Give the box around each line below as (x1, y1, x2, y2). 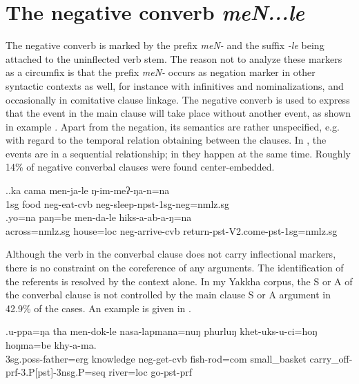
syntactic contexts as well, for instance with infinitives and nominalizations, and (6, 78, 344, 93)
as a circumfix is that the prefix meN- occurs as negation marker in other (6, 65, 316, 79)
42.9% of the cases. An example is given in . (6, 300, 191, 315)
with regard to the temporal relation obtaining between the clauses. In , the (6, 133, 327, 147)
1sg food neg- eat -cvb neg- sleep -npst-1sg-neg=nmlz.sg (6, 196, 229, 211)
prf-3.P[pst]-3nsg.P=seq (6, 365, 106, 379)
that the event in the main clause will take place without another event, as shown (6, 106, 351, 120)
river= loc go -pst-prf (108, 365, 193, 379)
